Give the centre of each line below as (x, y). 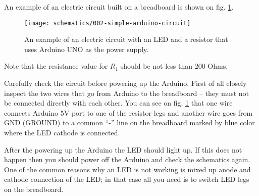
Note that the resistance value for (56, 66)
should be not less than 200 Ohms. (174, 66)
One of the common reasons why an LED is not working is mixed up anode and (127, 169)
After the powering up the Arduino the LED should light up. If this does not (123, 149)
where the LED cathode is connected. (62, 132)
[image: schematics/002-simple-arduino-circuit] (108, 23)
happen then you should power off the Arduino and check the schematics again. (127, 159)
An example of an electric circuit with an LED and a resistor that (126, 39)
